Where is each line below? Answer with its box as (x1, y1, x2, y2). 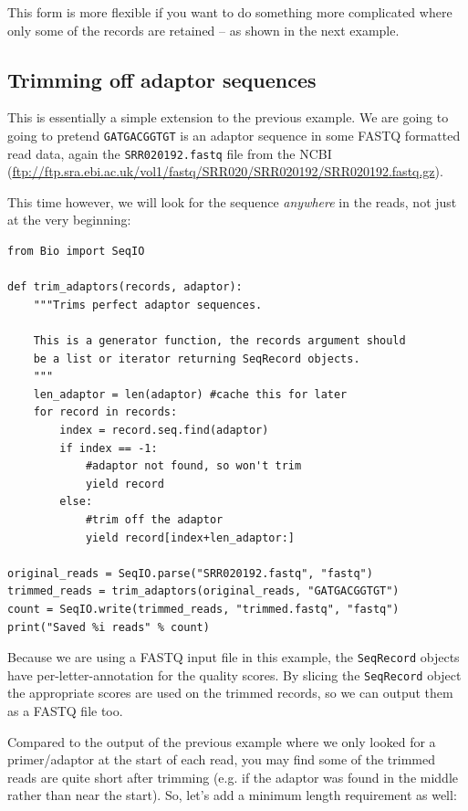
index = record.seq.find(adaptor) (59, 424, 269, 437)
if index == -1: (59, 441, 158, 455)
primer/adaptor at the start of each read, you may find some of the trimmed (7, 750, 435, 769)
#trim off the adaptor (85, 512, 224, 526)
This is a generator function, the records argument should (33, 334, 406, 348)
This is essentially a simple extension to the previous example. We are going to (7, 108, 449, 127)
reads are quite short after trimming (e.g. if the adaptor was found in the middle (7, 767, 458, 786)
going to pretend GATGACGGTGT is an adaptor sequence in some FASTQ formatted (7, 125, 461, 144)
